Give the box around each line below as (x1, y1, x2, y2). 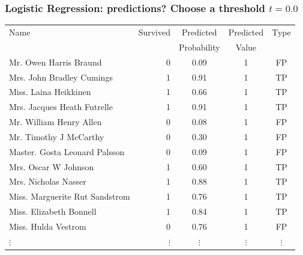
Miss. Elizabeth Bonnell (9, 205, 97, 218)
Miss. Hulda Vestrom (9, 220, 86, 232)
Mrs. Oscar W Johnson (9, 160, 94, 173)
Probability (178, 40, 220, 53)
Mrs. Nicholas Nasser (9, 175, 86, 188)
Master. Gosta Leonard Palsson (9, 145, 125, 158)
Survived (138, 25, 170, 38)
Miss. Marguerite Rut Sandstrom (9, 190, 130, 203)
